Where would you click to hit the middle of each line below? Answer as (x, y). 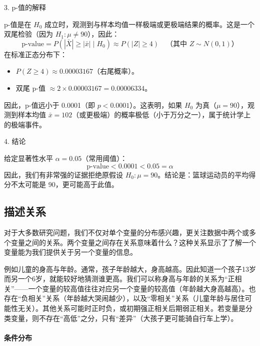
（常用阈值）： (104, 158)
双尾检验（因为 (28, 34)
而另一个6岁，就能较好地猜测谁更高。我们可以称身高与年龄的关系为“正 (119, 279)
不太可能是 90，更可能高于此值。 (64, 184)
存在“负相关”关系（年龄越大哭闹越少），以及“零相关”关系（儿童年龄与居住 (124, 298)
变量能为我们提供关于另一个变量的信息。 (70, 252)
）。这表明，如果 (156, 105)
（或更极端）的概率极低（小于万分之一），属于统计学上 (161, 115)
